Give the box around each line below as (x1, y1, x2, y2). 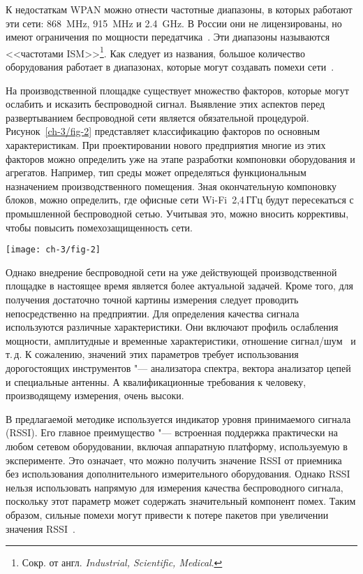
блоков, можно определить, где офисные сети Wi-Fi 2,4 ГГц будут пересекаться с (6, 192, 354, 207)
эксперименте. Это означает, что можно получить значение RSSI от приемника (6, 452, 342, 467)
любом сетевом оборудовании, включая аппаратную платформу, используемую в (6, 438, 348, 453)
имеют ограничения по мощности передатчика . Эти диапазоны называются (6, 29, 330, 44)
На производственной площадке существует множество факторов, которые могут (6, 82, 349, 97)
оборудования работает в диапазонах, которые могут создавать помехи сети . (6, 59, 334, 74)
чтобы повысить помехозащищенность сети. (6, 220, 193, 234)
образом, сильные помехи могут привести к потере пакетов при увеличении (6, 507, 329, 522)
